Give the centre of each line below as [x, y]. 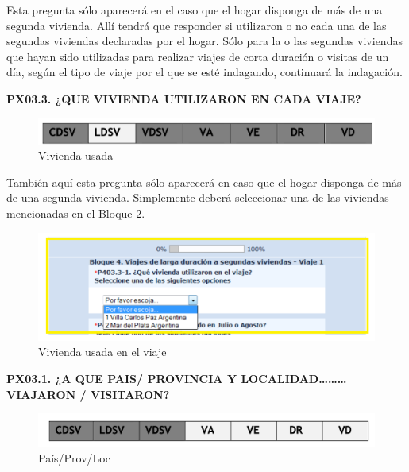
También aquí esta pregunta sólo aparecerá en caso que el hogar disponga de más [204, 182]
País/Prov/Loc [74, 458]
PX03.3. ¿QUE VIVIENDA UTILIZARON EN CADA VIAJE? [184, 98]
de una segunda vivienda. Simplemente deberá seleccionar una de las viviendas [198, 197]
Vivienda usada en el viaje [102, 352]
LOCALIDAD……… [294, 379]
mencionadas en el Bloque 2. [76, 213]
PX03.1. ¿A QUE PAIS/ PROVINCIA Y [122, 379]
